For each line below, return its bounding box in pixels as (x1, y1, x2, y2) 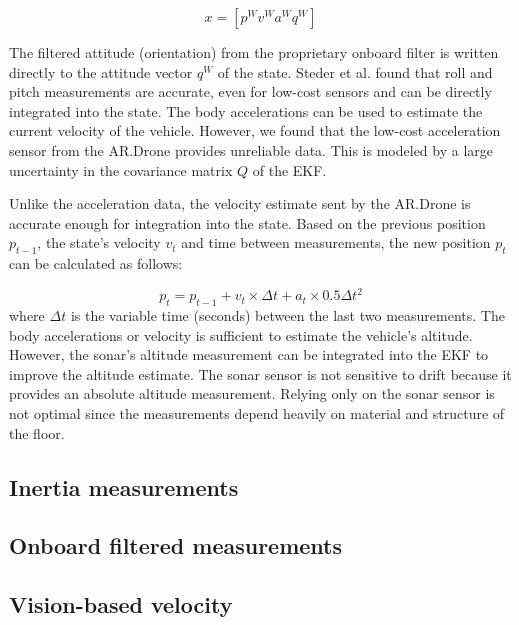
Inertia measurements (9, 471, 239, 502)
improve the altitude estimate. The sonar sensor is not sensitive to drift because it (9, 363, 512, 384)
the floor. (9, 422, 65, 443)
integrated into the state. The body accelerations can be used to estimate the (9, 100, 483, 121)
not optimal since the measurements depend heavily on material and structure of (9, 403, 505, 423)
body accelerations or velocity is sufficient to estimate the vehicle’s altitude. (9, 324, 473, 345)
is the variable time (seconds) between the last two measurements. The (70, 305, 505, 326)
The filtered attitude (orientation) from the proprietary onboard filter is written (9, 42, 499, 62)
